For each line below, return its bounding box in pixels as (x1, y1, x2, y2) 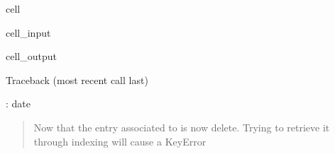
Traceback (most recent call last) (6, 72, 148, 87)
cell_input (6, 25, 51, 40)
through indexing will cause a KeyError (33, 134, 207, 148)
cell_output (6, 49, 57, 64)
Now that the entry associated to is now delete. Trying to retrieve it (33, 119, 330, 134)
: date (6, 96, 31, 111)
